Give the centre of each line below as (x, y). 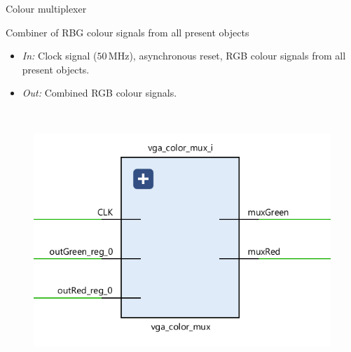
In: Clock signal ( (60, 56)
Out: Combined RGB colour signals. (99, 93)
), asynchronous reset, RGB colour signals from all (238, 56)
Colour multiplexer (46, 8)
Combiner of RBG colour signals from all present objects (128, 32)
